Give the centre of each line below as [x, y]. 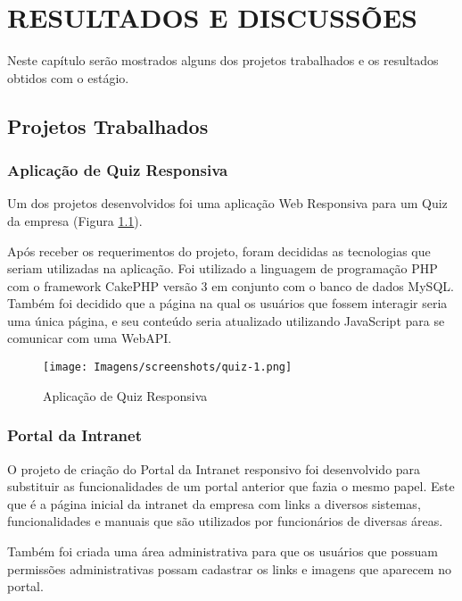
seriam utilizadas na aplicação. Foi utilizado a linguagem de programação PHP [223, 268]
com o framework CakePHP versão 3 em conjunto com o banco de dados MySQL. [231, 285]
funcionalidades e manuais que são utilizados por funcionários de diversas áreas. [225, 521]
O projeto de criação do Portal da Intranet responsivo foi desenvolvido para [214, 468]
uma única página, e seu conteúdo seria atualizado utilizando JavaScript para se [226, 320]
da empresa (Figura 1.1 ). [75, 220]
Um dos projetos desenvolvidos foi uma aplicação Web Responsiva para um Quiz [227, 203]
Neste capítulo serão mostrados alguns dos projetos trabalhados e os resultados [223, 60]
